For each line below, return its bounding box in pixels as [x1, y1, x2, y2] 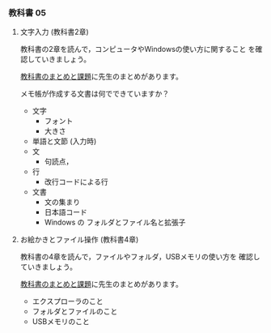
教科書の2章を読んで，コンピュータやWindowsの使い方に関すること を [19, 45, 256, 54]
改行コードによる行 [44, 177, 108, 187]
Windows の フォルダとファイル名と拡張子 [44, 217, 186, 228]
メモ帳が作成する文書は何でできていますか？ [19, 89, 170, 99]
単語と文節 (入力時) [32, 136, 97, 147]
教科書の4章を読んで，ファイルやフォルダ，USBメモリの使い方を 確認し [19, 252, 260, 262]
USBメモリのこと [32, 317, 91, 327]
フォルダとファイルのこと [32, 306, 118, 317]
